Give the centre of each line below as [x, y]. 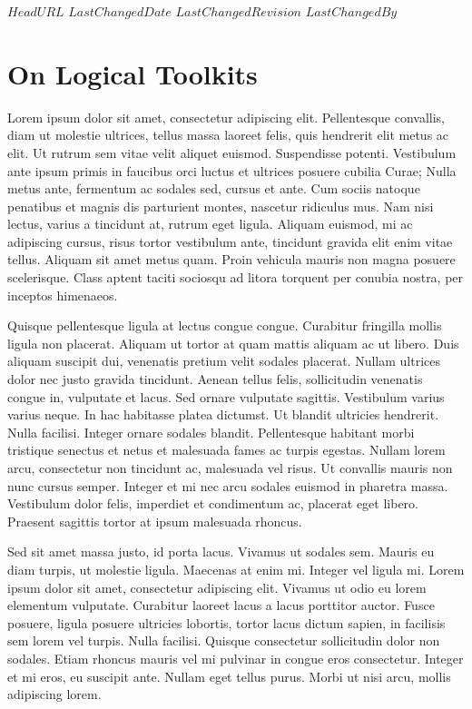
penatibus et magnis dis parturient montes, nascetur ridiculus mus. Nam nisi [221, 206]
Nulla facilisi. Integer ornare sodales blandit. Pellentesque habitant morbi [211, 432]
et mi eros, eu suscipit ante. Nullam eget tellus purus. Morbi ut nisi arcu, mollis [229, 676]
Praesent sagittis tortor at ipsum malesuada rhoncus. [155, 521]
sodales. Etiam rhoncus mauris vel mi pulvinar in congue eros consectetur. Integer [236, 658]
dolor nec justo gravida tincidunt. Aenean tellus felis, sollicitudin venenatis [215, 379]
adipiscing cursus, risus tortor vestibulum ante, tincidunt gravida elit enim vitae [230, 241]
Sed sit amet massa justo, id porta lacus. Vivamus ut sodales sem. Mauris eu [221, 551]
